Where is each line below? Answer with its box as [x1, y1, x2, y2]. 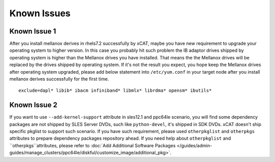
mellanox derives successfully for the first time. [9, 76, 109, 82]
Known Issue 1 [9, 27, 56, 36]
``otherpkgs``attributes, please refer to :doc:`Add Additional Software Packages [9, 142, 176, 148]
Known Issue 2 [9, 101, 58, 109]
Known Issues [9, 8, 71, 19]
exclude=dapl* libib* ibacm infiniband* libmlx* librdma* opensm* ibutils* [18, 88, 212, 93]
